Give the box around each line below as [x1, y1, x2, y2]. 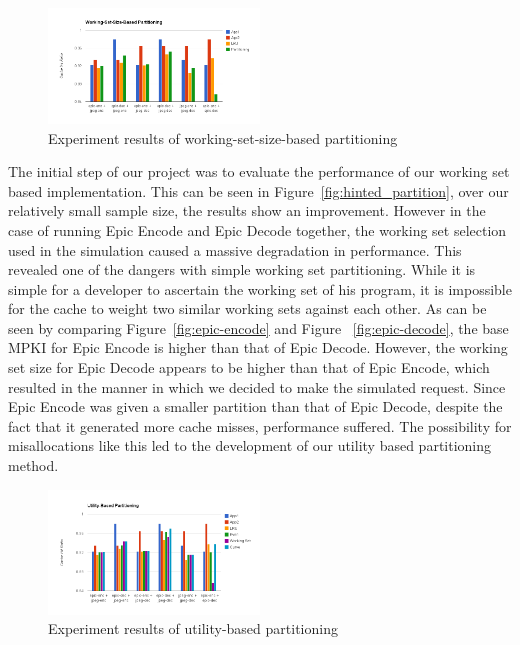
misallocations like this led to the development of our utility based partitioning [8, 435, 492, 456]
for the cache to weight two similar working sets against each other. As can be [8, 298, 487, 319]
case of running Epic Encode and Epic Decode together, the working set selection [8, 219, 507, 240]
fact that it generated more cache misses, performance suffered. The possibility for [8, 415, 512, 436]
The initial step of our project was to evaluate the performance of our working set [8, 161, 510, 182]
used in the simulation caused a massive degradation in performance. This [8, 239, 462, 260]
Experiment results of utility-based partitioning [48, 618, 338, 639]
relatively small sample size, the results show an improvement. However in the [8, 200, 486, 221]
